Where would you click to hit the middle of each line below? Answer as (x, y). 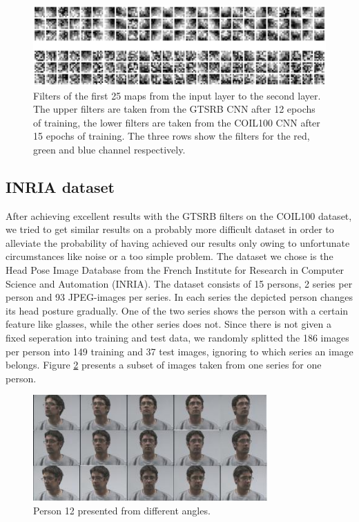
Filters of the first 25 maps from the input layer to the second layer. (177, 95)
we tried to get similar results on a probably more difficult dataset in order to (170, 229)
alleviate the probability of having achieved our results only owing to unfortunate (178, 242)
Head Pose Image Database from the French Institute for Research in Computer (175, 270)
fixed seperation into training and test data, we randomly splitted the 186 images (177, 338)
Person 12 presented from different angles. (122, 510)
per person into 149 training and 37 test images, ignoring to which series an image (179, 351)
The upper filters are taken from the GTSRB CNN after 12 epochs (174, 109)
